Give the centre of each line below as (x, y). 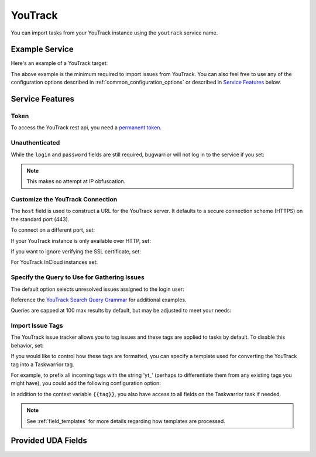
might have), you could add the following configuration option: (86, 383)
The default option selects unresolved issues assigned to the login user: (97, 289)
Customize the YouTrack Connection (64, 200)
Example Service (42, 49)
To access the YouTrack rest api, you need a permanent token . (86, 128)
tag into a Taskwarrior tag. (42, 364)
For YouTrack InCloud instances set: (54, 262)
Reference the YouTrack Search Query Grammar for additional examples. (99, 300)
